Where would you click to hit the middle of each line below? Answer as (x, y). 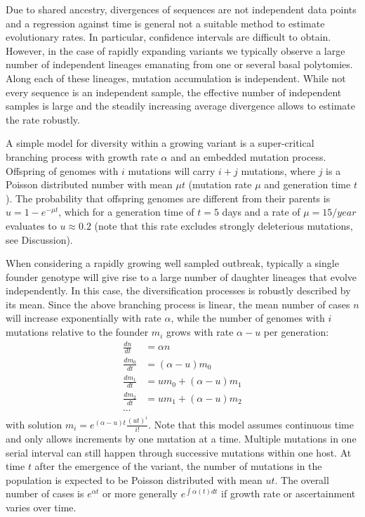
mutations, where (278, 170)
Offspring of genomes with (62, 170)
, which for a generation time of (126, 212)
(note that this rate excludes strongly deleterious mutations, (224, 225)
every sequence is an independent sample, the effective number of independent (174, 92)
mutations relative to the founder (77, 332)
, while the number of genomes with (248, 318)
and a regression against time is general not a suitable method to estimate (165, 23)
